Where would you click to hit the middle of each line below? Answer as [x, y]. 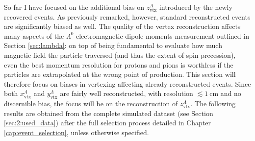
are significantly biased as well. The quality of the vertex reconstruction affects [122, 26]
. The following [213, 104]
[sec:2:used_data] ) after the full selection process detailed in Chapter [108, 123]
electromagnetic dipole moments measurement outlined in [162, 35]
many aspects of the [34, 35]
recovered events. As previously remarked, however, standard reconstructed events [127, 16]
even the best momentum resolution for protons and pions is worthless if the [119, 64]
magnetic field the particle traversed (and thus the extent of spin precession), [120, 55]
